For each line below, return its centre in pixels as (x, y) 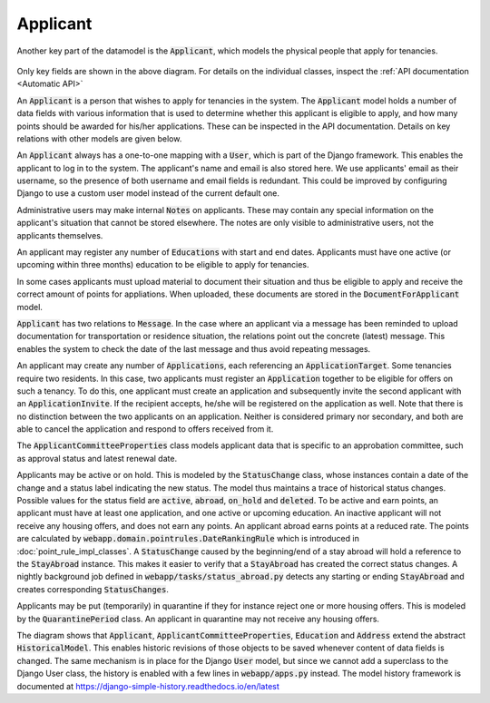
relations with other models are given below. (99, 138)
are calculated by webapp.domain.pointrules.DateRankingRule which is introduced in (188, 539)
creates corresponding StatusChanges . (93, 589)
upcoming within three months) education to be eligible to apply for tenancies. (163, 265)
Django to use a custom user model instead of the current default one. (148, 193)
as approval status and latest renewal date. (97, 458)
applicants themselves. (60, 235)
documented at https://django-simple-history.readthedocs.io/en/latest (148, 686)
